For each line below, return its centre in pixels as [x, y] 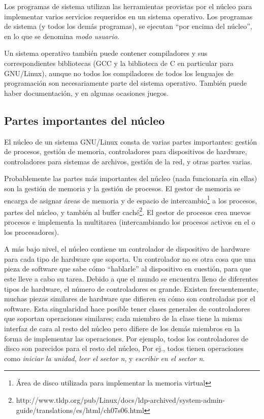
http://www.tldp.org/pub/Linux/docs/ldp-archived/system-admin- [121, 399]
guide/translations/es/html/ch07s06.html [80, 410]
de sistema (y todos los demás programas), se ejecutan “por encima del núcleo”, [128, 26]
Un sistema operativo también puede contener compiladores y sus [106, 53]
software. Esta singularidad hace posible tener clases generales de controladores [127, 308]
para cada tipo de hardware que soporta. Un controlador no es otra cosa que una [130, 258]
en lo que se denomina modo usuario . [62, 36]
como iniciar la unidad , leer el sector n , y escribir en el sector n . [105, 358]
